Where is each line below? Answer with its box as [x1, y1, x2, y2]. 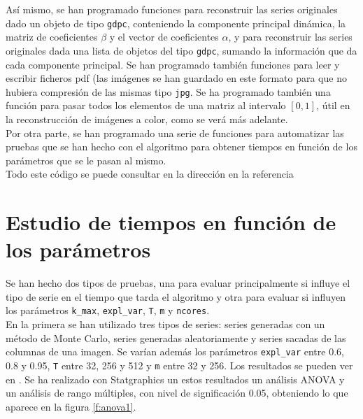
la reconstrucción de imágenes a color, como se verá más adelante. [6, 111, 288, 126]
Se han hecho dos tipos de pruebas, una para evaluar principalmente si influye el [6, 276, 350, 290]
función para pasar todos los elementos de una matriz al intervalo [6, 98, 286, 113]
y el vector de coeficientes [109, 29, 219, 44]
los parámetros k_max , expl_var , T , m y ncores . [6, 303, 210, 318]
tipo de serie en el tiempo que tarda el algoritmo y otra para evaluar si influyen [6, 289, 346, 304]
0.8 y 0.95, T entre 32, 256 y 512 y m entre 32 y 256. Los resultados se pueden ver [6, 357, 353, 372]
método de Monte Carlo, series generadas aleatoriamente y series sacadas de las [6, 330, 346, 345]
